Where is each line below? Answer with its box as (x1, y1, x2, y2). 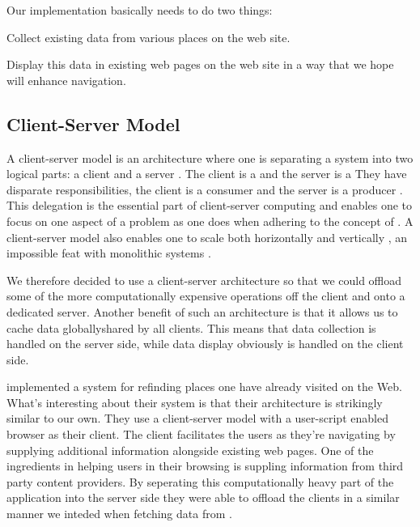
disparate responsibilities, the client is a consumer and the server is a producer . (6, 181, 403, 198)
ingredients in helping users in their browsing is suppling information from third (6, 457, 404, 474)
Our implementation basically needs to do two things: (6, 2, 273, 18)
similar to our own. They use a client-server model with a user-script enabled (6, 410, 388, 427)
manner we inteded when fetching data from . (6, 505, 232, 522)
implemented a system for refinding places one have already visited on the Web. (6, 378, 402, 395)
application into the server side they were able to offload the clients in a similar (6, 489, 400, 506)
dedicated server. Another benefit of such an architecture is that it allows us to (6, 303, 398, 320)
